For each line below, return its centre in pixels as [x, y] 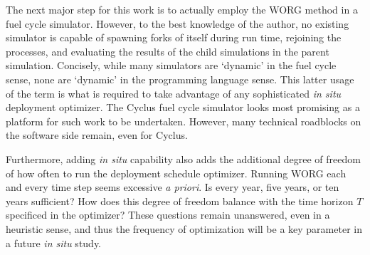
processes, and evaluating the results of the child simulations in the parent [168, 51]
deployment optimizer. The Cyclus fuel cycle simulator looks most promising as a [183, 107]
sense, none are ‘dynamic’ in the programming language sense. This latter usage [180, 79]
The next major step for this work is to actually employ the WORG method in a [182, 9]
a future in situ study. [54, 243]
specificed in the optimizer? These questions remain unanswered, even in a [168, 215]
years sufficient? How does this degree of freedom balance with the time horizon [180, 201]
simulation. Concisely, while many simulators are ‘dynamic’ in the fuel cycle [171, 65]
